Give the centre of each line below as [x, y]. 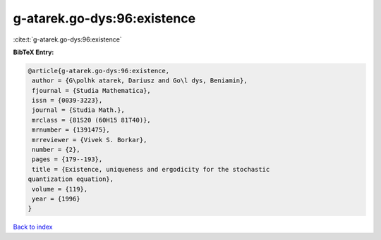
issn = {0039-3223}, [67, 101]
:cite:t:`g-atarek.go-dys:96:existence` [68, 39]
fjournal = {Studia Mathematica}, [91, 90]
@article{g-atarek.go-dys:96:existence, [98, 71]
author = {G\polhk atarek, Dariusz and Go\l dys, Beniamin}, [140, 81]
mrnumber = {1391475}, [71, 130]
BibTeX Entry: [34, 52]
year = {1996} [56, 199]
